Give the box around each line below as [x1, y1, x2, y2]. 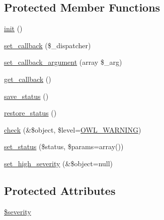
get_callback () [4, 73, 51, 84]
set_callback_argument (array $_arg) [4, 57, 122, 67]
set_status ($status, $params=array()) [4, 141, 124, 152]
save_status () [4, 90, 49, 101]
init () [4, 23, 23, 34]
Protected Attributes [4, 182, 116, 198]
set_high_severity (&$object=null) [4, 158, 113, 168]
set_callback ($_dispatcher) [4, 40, 91, 50]
